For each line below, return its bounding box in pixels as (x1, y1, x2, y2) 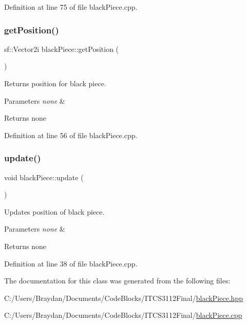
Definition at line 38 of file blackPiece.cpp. (4, 258, 138, 269)
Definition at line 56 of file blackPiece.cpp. (4, 129, 138, 140)
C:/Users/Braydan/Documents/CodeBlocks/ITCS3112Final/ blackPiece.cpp (4, 310, 242, 320)
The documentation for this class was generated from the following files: (4, 275, 231, 286)
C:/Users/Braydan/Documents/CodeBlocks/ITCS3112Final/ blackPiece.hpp (4, 292, 243, 303)
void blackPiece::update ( (4, 171, 84, 182)
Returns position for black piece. (4, 78, 106, 88)
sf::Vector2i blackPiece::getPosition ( (4, 43, 119, 54)
